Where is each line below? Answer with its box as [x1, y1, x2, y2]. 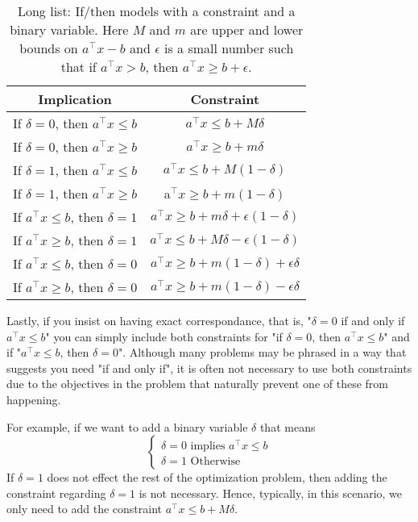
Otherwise [190, 456, 241, 468]
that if [60, 57, 97, 76]
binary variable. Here [10, 20, 129, 39]
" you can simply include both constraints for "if [45, 328, 283, 345]
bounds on [19, 39, 78, 57]
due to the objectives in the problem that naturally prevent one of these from [6, 375, 388, 392]
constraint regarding [6, 484, 106, 501]
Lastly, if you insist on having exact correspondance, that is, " [6, 312, 312, 328]
